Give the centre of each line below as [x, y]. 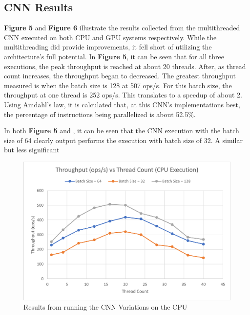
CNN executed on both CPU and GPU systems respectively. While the [110, 37]
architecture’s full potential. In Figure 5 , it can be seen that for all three [114, 56]
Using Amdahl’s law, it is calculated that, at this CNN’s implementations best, [122, 104]
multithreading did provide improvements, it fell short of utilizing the [108, 47]
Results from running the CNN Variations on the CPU [105, 307]
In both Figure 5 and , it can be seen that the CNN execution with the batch [122, 131]
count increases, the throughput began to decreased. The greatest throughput [120, 76]
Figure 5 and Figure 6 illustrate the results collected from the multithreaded [122, 28]
